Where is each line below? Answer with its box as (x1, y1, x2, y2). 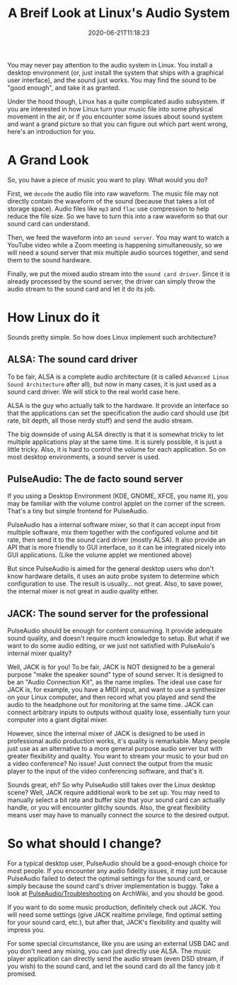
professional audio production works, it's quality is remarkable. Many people (7, 737, 231, 745)
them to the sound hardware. (7, 255, 92, 264)
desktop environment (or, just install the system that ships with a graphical (7, 68, 224, 77)
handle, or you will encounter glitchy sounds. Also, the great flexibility (7, 803, 211, 812)
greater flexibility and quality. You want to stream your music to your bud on (7, 752, 229, 760)
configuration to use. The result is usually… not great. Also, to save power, (7, 579, 224, 588)
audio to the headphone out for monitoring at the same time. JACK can (7, 701, 214, 709)
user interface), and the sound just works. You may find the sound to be (7, 76, 217, 84)
